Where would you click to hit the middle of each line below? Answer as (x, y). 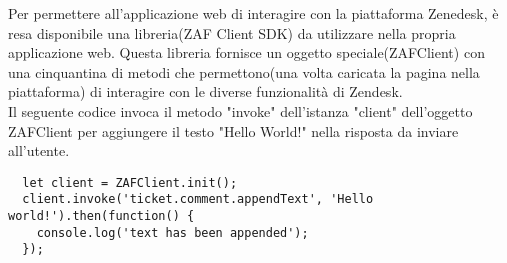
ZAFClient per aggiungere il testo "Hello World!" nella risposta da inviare (233, 130)
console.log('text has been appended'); (172, 232)
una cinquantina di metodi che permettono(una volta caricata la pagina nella (244, 71)
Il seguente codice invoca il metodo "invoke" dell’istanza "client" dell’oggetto (240, 110)
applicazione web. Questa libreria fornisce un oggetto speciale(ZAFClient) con (246, 52)
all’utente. (39, 150)
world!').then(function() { (101, 216)
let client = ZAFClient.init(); (130, 182)
